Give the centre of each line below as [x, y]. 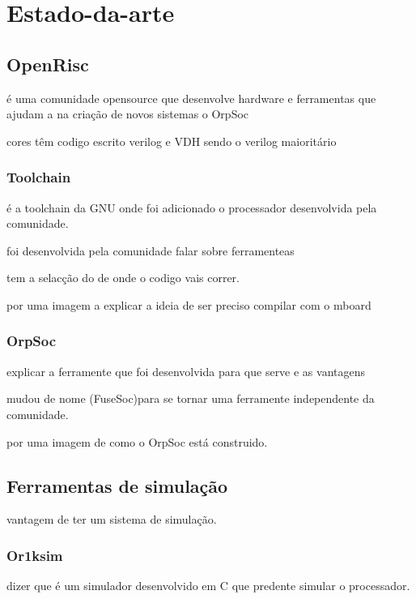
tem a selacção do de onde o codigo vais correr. [123, 278]
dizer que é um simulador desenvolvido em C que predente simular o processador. [208, 586]
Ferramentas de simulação [117, 485]
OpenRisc [48, 64]
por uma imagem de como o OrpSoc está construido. [137, 441]
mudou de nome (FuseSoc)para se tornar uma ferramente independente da [191, 398]
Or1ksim [35, 555]
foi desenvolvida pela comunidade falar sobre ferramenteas [151, 250]
